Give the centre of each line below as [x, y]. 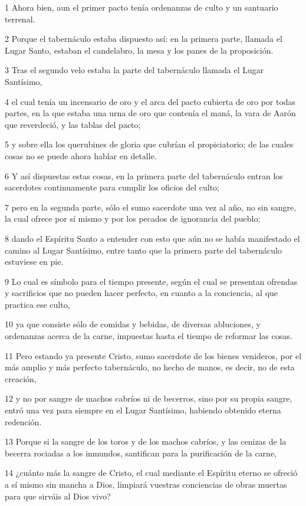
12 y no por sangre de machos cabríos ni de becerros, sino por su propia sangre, [149, 398]
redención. [23, 421]
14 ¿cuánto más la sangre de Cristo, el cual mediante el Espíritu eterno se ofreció [151, 473]
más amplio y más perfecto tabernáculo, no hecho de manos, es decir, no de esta [150, 367]
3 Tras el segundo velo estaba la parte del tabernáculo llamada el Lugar [134, 70]
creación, [21, 378]
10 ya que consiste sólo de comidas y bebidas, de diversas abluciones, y [133, 324]
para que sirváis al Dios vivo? [58, 496]
